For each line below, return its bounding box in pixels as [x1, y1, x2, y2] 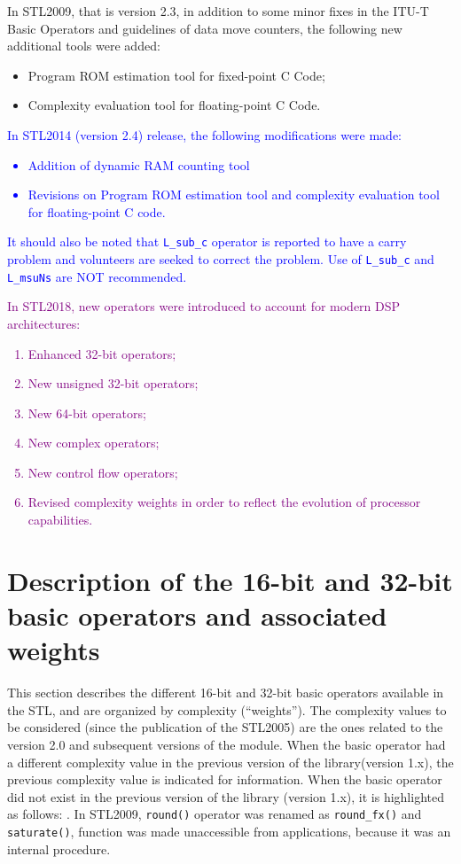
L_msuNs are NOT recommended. [7, 267, 187, 285]
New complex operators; [27, 433, 160, 452]
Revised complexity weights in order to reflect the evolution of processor [27, 493, 421, 511]
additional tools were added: [7, 36, 160, 55]
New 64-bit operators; [27, 403, 146, 422]
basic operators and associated [7, 597, 387, 634]
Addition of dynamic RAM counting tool [27, 155, 250, 174]
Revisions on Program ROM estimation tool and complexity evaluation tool [27, 185, 440, 204]
